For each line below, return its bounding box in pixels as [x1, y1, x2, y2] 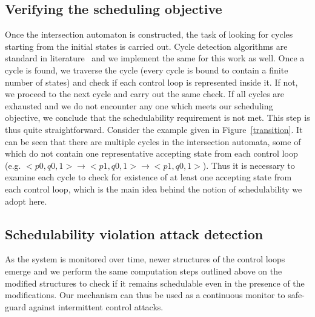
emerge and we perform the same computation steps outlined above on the [5, 264, 282, 277]
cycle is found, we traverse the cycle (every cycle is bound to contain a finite [5, 63, 288, 76]
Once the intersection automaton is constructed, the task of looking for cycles [5, 28, 293, 41]
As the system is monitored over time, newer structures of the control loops [5, 253, 285, 265]
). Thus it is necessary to [202, 158, 295, 171]
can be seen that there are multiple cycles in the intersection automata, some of [5, 135, 301, 148]
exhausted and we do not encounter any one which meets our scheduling [5, 99, 273, 112]
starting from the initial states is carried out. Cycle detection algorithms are [5, 39, 288, 52]
